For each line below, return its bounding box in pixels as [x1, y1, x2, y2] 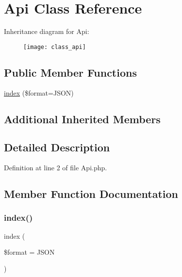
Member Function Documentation [4, 186, 179, 201]
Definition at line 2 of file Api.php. [4, 163, 107, 173]
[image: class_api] [23, 43, 86, 50]
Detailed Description [4, 140, 110, 155]
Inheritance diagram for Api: [4, 26, 89, 36]
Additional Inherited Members [4, 111, 161, 126]
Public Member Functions [4, 65, 137, 80]
